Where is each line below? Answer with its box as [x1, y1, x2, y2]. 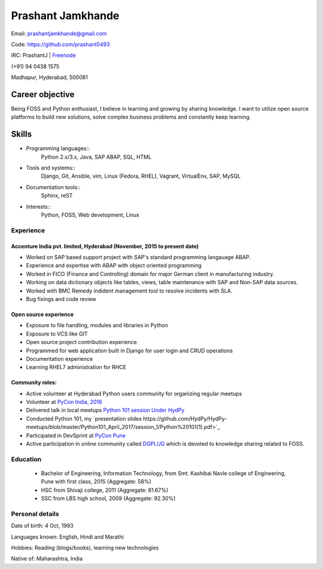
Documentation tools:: [26, 183, 81, 191]
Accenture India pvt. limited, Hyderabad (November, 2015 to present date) [11, 242, 199, 249]
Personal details [11, 509, 59, 518]
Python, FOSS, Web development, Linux [41, 211, 140, 218]
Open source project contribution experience [26, 339, 138, 346]
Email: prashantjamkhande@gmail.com [11, 30, 107, 37]
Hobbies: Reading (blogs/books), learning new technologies [11, 544, 159, 552]
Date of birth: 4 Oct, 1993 [11, 522, 74, 530]
